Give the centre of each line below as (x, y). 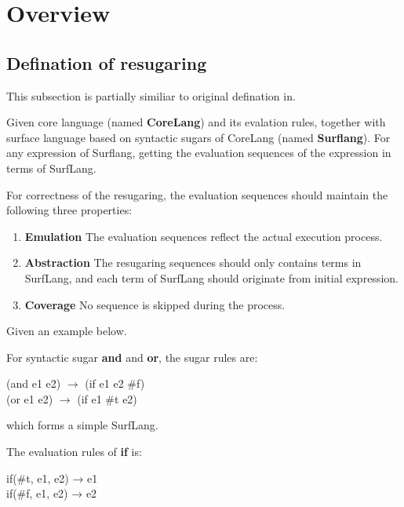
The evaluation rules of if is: (74, 452)
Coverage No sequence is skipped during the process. (155, 304)
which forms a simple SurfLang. (82, 425)
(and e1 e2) (34, 383)
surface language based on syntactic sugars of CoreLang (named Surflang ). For (198, 137)
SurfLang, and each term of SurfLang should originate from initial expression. (211, 277)
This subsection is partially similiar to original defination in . (151, 95)
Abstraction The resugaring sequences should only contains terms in (193, 263)
